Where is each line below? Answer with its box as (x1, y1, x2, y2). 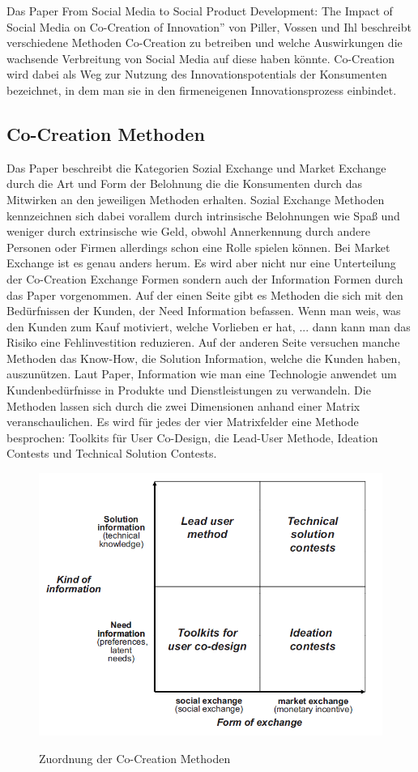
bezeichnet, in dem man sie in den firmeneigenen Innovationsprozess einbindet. (6, 81, 397, 98)
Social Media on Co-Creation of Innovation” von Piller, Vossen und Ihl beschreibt (6, 18, 412, 35)
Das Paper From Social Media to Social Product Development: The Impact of (6, 2, 393, 19)
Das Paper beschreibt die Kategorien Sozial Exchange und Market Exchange (6, 159, 386, 176)
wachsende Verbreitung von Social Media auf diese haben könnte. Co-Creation (6, 49, 395, 66)
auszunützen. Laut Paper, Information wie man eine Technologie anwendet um (6, 365, 397, 382)
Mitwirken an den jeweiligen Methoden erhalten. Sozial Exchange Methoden (6, 190, 385, 207)
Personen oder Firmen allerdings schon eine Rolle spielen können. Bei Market (6, 238, 390, 255)
